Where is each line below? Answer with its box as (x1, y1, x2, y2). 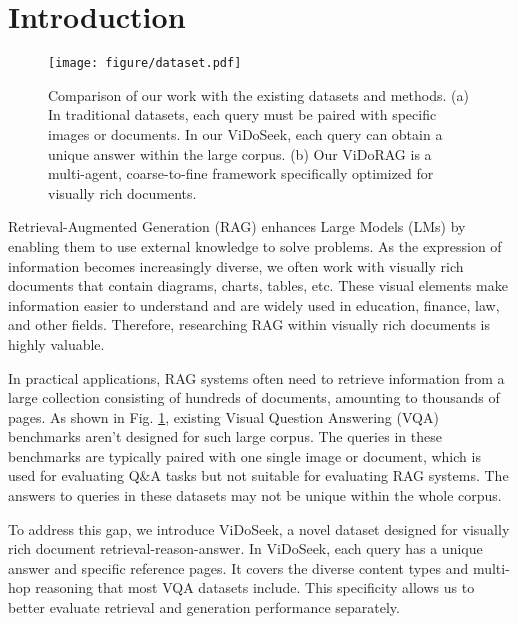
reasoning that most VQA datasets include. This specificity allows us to (35, 577, 475, 598)
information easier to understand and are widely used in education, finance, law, (8, 294, 500, 315)
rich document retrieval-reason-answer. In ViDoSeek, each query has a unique (8, 538, 483, 559)
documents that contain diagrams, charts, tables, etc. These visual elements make (8, 275, 508, 296)
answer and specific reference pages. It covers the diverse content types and (8, 557, 469, 578)
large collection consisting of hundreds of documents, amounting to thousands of (8, 387, 500, 408)
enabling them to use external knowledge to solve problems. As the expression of (8, 235, 502, 256)
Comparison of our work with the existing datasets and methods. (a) (48, 84, 469, 105)
